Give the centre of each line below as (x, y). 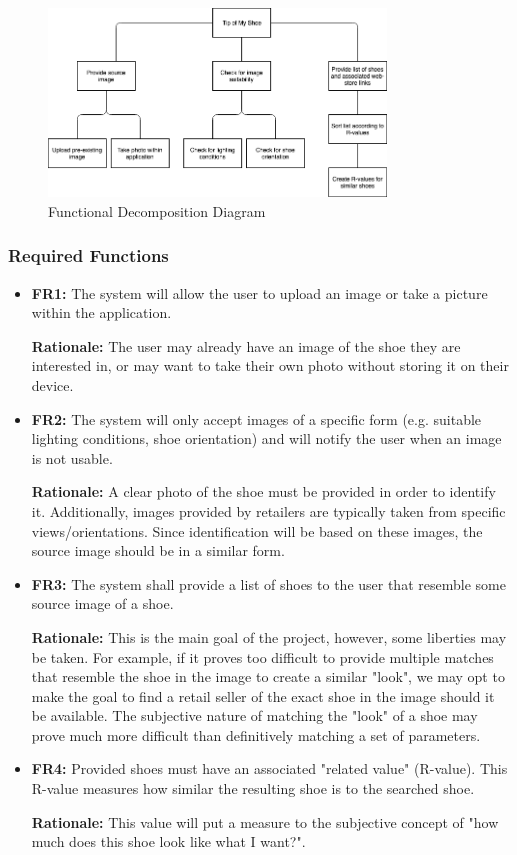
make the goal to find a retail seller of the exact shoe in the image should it (263, 695)
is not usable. (72, 457)
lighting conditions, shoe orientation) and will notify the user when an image (266, 438)
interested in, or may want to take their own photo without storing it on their (270, 365)
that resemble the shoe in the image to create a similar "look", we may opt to (268, 676)
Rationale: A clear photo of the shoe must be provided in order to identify (263, 491)
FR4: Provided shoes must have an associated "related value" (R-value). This (269, 768)
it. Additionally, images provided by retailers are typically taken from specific (268, 510)
